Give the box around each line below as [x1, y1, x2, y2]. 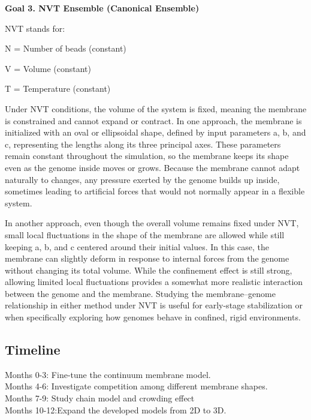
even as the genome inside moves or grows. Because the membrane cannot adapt [5, 161, 300, 173]
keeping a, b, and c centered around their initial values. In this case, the [5, 240, 269, 253]
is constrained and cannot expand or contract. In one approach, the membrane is [5, 114, 302, 127]
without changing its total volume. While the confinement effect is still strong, [5, 263, 292, 276]
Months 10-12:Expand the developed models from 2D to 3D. [5, 403, 227, 416]
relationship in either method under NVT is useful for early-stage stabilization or [5, 299, 303, 311]
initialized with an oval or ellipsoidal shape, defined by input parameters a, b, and [5, 126, 306, 139]
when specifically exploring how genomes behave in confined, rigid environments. [5, 311, 301, 323]
